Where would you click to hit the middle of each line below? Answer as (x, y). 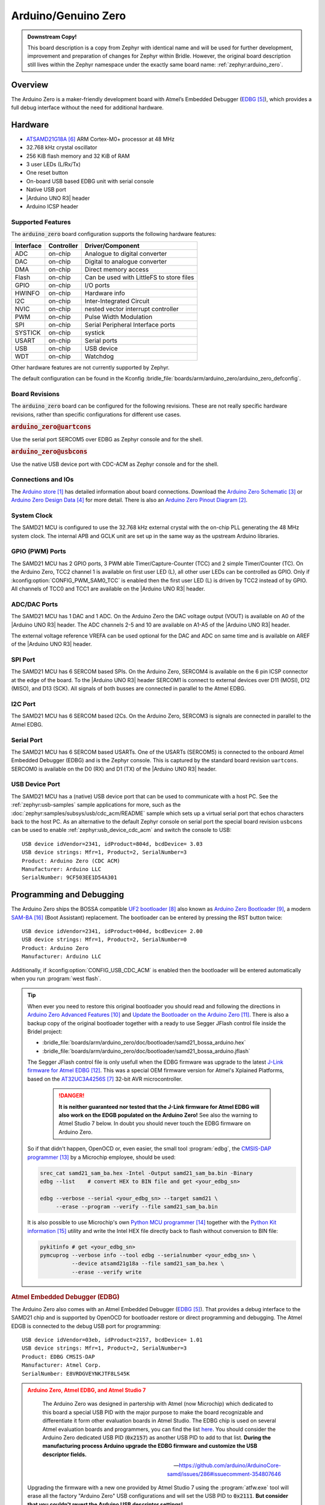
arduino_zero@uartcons (51, 427)
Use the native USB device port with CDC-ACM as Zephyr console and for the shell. (115, 464)
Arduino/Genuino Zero (69, 16)
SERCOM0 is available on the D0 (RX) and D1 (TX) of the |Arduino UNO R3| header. (114, 769)
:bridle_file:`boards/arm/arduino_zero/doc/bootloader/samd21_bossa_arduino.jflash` (146, 1051)
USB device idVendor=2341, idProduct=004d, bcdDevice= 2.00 (112, 931)
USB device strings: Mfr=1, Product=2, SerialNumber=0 (104, 940)
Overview (30, 85)
